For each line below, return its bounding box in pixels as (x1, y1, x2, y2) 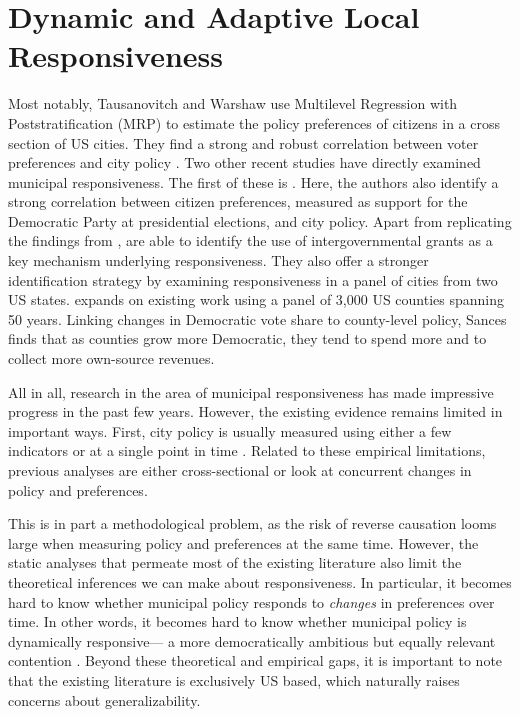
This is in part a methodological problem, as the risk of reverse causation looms (8, 513, 497, 534)
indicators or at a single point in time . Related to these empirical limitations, (8, 440, 486, 461)
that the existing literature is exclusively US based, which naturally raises (8, 669, 460, 690)
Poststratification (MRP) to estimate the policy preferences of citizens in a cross (8, 112, 501, 133)
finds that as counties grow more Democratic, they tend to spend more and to (8, 328, 487, 349)
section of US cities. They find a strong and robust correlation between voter (8, 132, 479, 153)
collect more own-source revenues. (8, 348, 215, 369)
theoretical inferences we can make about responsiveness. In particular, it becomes (8, 571, 512, 592)
